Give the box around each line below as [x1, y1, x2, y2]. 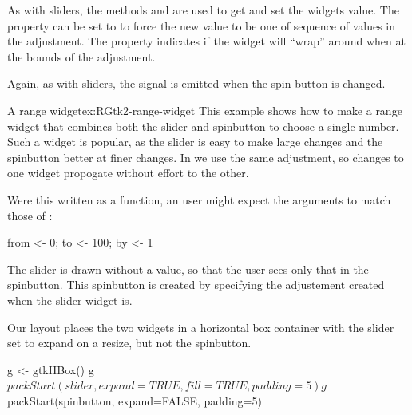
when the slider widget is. [7, 291, 133, 308]
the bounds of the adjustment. [7, 48, 156, 65]
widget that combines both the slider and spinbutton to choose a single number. [7, 117, 399, 134]
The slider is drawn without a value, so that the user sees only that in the [7, 260, 369, 277]
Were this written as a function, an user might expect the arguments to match [7, 191, 391, 207]
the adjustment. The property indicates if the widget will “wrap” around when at [7, 33, 406, 49]
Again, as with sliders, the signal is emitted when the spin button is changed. [7, 75, 386, 92]
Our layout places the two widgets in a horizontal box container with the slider [7, 318, 394, 335]
